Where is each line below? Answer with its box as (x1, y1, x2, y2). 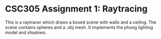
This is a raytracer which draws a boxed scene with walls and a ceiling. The (5, 19, 157, 25)
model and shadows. (5, 29, 47, 35)
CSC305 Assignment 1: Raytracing (5, 3, 148, 14)
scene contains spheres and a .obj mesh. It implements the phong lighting (5, 24, 153, 30)
